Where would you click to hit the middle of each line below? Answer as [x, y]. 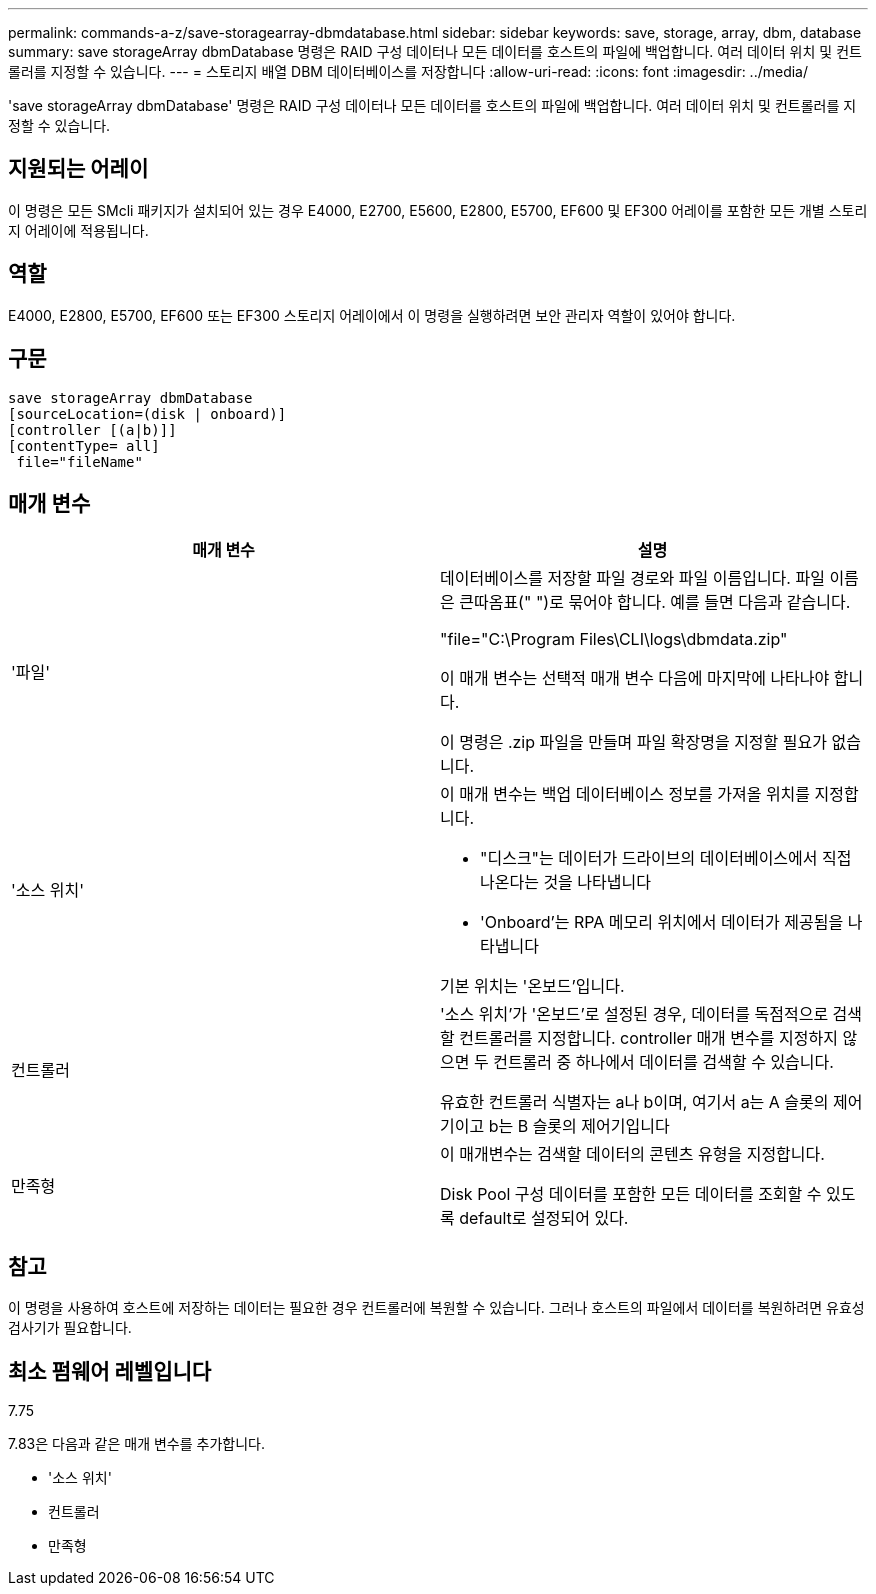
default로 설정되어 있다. [544, 1218]
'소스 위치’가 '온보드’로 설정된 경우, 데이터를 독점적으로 [634, 1014]
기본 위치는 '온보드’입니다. [532, 986]
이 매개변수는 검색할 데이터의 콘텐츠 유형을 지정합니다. [632, 1154]
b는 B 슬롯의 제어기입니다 [579, 1126]
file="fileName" [79, 461]
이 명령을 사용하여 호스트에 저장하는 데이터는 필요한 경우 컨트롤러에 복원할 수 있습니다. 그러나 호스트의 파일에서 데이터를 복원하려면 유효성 [436, 1308]
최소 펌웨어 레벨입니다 [110, 1371]
